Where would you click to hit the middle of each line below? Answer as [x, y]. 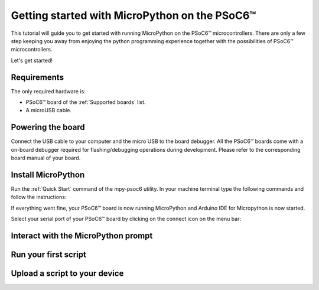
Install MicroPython [48, 175]
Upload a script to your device [67, 274]
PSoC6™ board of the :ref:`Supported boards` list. [86, 102]
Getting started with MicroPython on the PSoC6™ [134, 15]
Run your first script [49, 255]
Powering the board [48, 127]
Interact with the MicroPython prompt [82, 235]
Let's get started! [32, 60]
